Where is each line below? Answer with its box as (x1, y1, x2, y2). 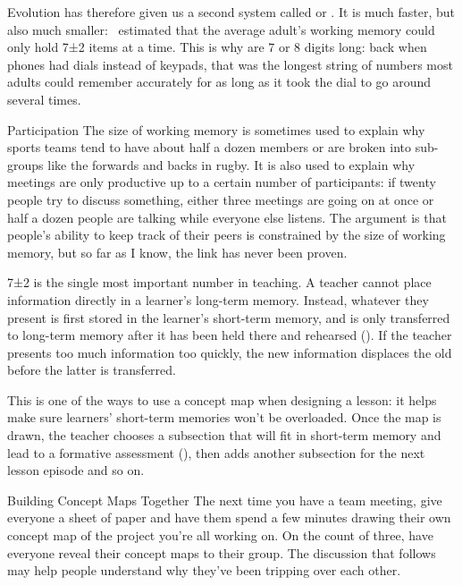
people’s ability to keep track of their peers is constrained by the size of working (7, 225, 446, 244)
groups (7, 155, 44, 174)
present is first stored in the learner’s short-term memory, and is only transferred (7, 308, 450, 326)
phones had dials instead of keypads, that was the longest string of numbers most (7, 55, 453, 73)
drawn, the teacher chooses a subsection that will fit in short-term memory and (7, 426, 441, 445)
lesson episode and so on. (7, 461, 145, 479)
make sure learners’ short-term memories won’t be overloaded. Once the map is (7, 408, 441, 427)
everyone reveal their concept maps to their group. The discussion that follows (7, 543, 436, 562)
